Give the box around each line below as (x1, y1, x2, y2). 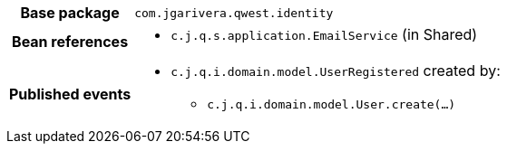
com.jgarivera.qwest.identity (134, 5, 334, 20)
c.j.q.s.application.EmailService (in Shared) (171, 25, 478, 43)
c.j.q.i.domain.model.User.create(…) (207, 98, 456, 111)
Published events (9, 84, 132, 103)
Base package (20, 4, 120, 22)
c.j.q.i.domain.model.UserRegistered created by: (171, 61, 501, 80)
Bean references (12, 33, 129, 51)
